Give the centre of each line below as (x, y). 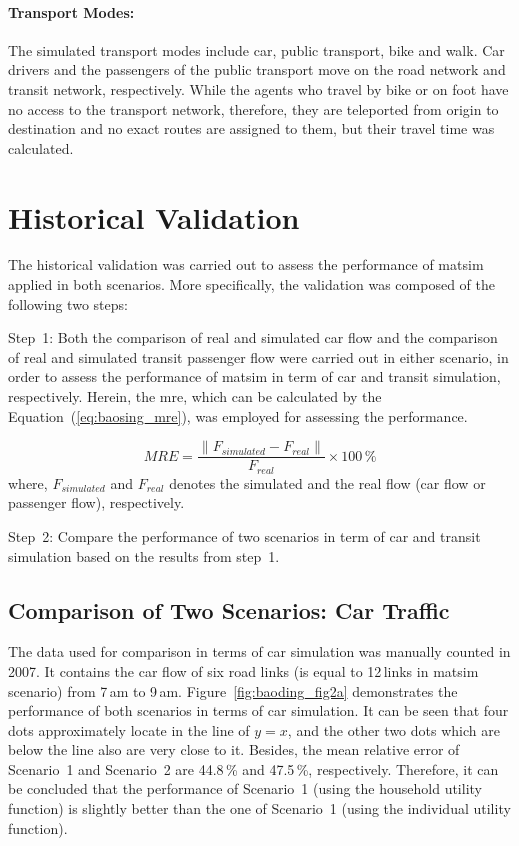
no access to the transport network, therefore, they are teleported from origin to (253, 108)
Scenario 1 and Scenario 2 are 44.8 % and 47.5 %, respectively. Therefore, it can (253, 768)
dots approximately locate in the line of (129, 729)
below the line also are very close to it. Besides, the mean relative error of (234, 749)
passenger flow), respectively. (96, 502)
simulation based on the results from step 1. (144, 555)
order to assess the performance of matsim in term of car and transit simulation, (254, 376)
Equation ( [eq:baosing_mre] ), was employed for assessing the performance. (238, 415)
